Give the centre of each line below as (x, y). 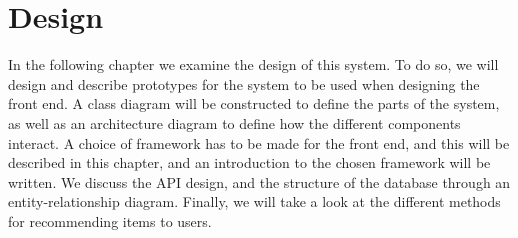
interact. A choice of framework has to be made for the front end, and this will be (259, 142)
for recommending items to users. (110, 220)
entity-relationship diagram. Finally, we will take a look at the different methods (254, 201)
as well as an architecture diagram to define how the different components (234, 122)
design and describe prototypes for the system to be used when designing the (244, 83)
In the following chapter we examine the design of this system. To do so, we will (253, 64)
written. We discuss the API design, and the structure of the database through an (259, 181)
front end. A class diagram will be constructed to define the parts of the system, (254, 103)
